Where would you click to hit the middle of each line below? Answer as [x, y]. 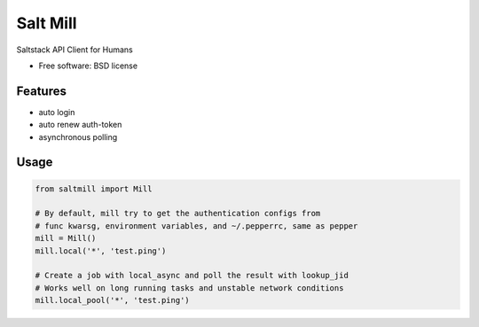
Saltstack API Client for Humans [75, 50]
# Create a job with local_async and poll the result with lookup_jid [192, 276]
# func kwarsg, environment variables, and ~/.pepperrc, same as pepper [196, 226]
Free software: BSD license [88, 66]
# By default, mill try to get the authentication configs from [178, 214]
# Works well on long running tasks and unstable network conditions [189, 288]
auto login [57, 112]
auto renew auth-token [80, 125]
